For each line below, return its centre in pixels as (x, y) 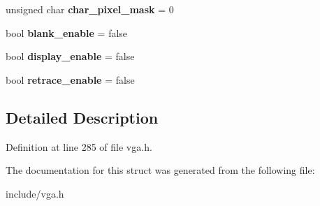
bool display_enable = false (70, 56)
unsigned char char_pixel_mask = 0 (90, 9)
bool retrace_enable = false (70, 79)
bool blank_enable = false (67, 32)
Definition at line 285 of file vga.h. (79, 146)
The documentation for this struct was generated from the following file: (160, 170)
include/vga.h (35, 193)
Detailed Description (82, 117)
